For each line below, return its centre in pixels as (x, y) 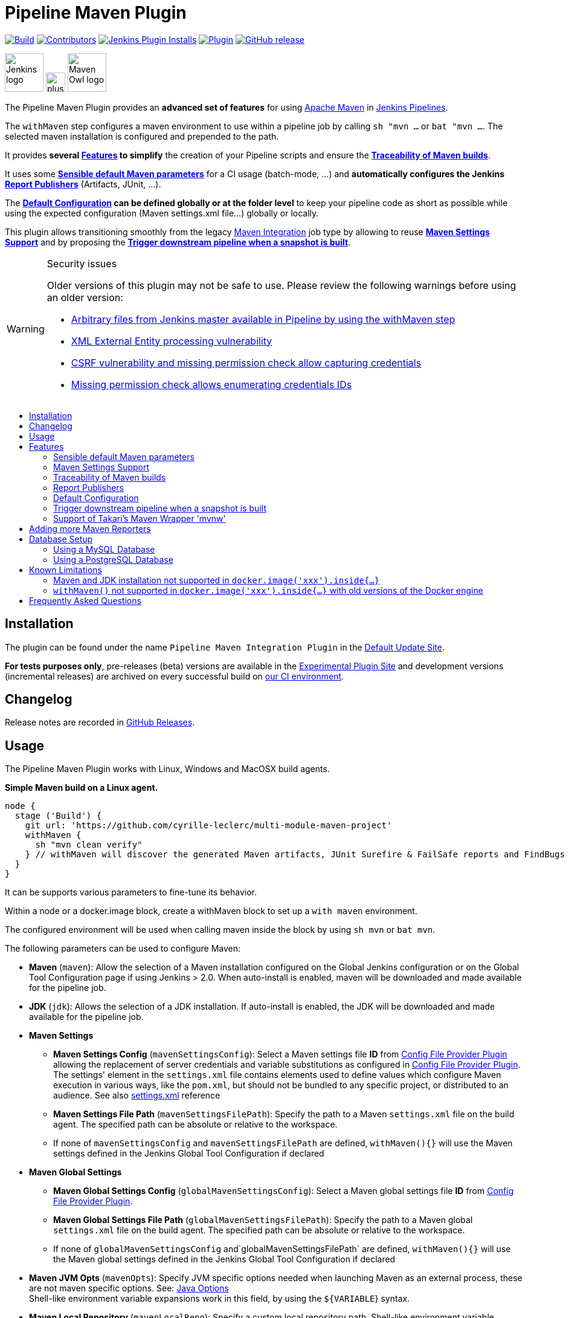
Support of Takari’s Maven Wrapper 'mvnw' (140, 518)
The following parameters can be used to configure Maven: (123, 949)
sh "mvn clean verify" (89, 845)
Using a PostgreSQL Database (113, 559)
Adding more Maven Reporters (90, 528)
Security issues (82, 263)
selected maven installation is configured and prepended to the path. (142, 136)
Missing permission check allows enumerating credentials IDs (211, 384)
